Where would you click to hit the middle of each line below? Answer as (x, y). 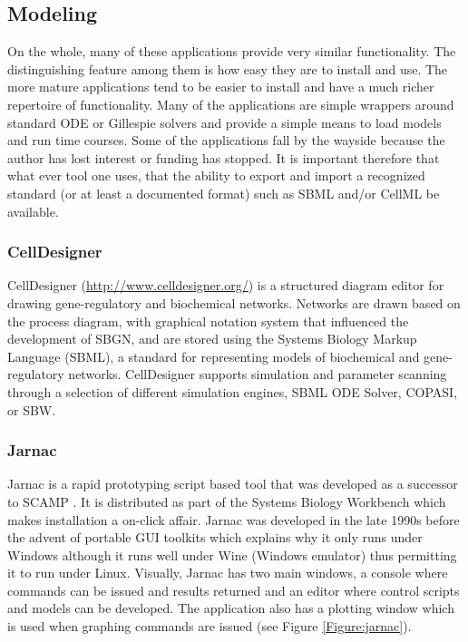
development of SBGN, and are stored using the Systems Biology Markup (212, 339)
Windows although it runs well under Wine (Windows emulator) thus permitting (232, 554)
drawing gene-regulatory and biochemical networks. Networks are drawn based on (234, 302)
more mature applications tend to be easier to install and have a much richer (221, 87)
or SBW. (32, 409)
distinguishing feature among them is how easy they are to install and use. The (228, 68)
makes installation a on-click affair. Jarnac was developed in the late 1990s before (234, 519)
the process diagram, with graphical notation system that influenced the (208, 321)
